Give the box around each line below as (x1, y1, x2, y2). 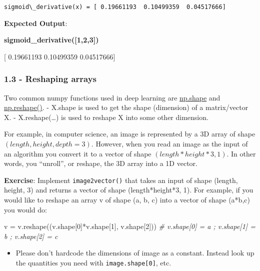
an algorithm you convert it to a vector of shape (4, 148, 151, 158)
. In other (226, 148, 256, 158)
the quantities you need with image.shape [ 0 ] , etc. (15, 257, 171, 268)
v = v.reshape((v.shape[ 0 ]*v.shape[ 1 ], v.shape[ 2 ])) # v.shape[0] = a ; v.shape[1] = (4, 221, 255, 231)
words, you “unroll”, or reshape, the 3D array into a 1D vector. (4, 158, 197, 168)
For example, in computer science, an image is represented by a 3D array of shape (4, 128, 255, 139)
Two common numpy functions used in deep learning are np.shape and (4, 92, 220, 102)
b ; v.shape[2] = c (4, 230, 58, 241)
